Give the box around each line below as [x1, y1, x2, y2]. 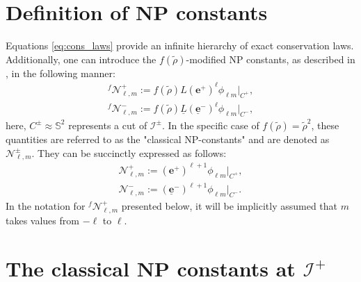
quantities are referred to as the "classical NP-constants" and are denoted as [6, 131, 330, 146]
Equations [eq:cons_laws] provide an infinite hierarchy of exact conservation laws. [6, 38, 354, 53]
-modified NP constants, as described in [186, 51, 355, 66]
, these [311, 117, 339, 132]
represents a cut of [68, 117, 147, 132]
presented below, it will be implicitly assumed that [121, 199, 338, 213]
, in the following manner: [6, 65, 115, 80]
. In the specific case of [161, 117, 259, 132]
